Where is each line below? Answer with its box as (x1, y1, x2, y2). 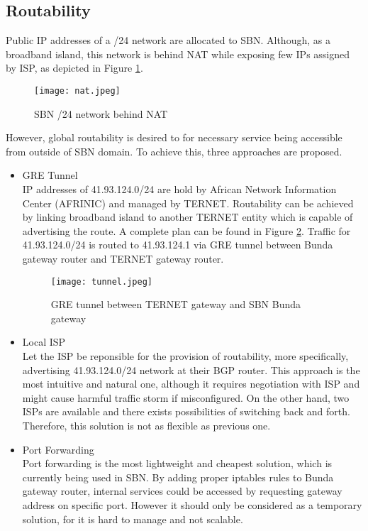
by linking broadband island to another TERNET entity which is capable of (22, 209, 353, 224)
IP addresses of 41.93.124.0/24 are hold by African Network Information (22, 182, 337, 197)
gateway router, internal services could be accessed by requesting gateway (22, 483, 342, 498)
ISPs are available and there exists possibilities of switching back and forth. (22, 404, 350, 419)
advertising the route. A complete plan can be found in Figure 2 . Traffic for (22, 223, 351, 238)
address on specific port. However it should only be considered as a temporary (22, 497, 362, 512)
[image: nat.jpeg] (34, 85, 121, 96)
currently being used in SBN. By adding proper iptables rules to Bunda (22, 469, 334, 484)
